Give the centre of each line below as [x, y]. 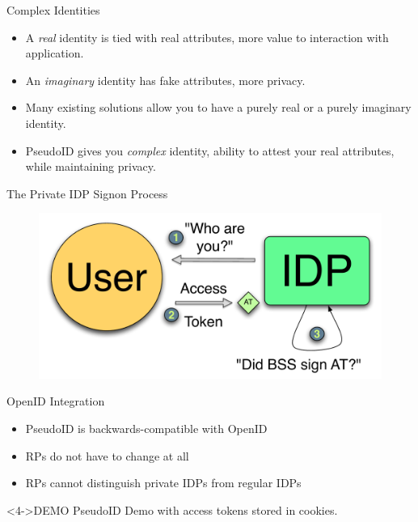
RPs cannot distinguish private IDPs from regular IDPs [163, 483]
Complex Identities [53, 10]
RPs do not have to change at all [107, 455]
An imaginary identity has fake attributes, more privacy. [165, 80]
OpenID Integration [56, 401]
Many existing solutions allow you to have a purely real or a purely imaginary [218, 107]
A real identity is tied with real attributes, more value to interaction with [207, 37]
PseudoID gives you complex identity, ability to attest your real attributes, [210, 150]
